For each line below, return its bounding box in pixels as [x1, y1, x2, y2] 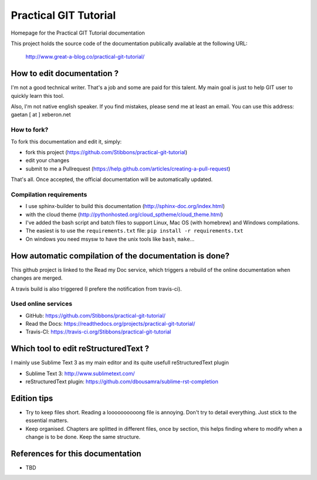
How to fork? [11, 126, 49, 134]
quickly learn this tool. [11, 92, 65, 99]
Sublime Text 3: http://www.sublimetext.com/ [25, 370, 135, 377]
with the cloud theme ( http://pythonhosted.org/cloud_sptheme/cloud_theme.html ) [25, 211, 223, 218]
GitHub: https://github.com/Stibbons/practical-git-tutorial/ [25, 312, 166, 319]
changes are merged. [11, 274, 63, 281]
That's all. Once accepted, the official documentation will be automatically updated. [11, 176, 213, 183]
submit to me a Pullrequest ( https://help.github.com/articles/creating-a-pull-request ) [25, 165, 231, 172]
